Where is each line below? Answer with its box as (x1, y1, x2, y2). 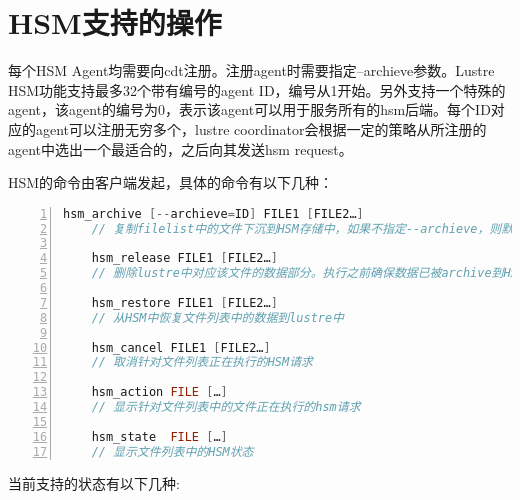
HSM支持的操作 (8, 2, 222, 43)
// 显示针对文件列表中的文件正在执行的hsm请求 (91, 400, 361, 415)
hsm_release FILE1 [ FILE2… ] (91, 251, 278, 266)
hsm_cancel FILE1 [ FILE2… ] (91, 340, 271, 355)
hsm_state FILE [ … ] (91, 429, 228, 444)
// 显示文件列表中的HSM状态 (91, 444, 254, 459)
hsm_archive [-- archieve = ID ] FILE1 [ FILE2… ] (63, 206, 364, 221)
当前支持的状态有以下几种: (8, 472, 180, 493)
